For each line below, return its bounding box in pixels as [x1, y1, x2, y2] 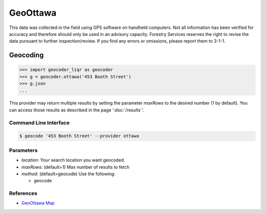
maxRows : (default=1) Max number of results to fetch [21, 164, 130, 170]
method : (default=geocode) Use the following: [21, 171, 116, 177]
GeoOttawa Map [21, 200, 55, 206]
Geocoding [9, 51, 44, 59]
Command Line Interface [9, 119, 70, 126]
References [9, 190, 37, 197]
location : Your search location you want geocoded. [21, 157, 125, 163]
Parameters [9, 147, 38, 154]
